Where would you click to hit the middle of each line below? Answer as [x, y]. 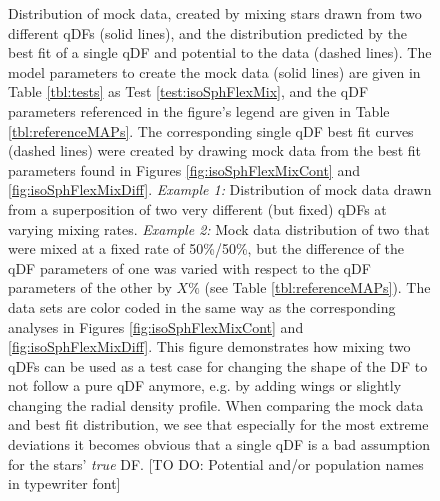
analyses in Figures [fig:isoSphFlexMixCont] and [156, 326]
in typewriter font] [64, 483]
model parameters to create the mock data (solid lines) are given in [214, 71]
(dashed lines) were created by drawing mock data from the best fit [214, 150]
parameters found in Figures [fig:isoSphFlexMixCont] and [184, 169]
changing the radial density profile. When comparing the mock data [216, 404]
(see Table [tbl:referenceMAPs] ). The [317, 287]
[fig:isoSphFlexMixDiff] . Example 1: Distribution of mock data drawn [220, 189]
